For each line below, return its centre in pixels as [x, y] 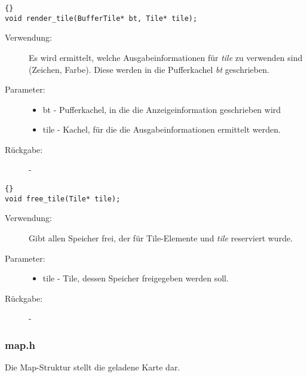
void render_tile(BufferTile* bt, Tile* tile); [101, 18]
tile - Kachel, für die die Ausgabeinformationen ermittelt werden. [162, 129]
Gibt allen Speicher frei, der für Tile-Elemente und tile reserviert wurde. [161, 237]
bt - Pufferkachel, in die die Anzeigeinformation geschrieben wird [162, 109]
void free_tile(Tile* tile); [63, 199]
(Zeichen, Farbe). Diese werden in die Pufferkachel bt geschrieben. [149, 69]
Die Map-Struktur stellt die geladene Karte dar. [93, 367]
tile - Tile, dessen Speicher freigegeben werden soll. [136, 278]
